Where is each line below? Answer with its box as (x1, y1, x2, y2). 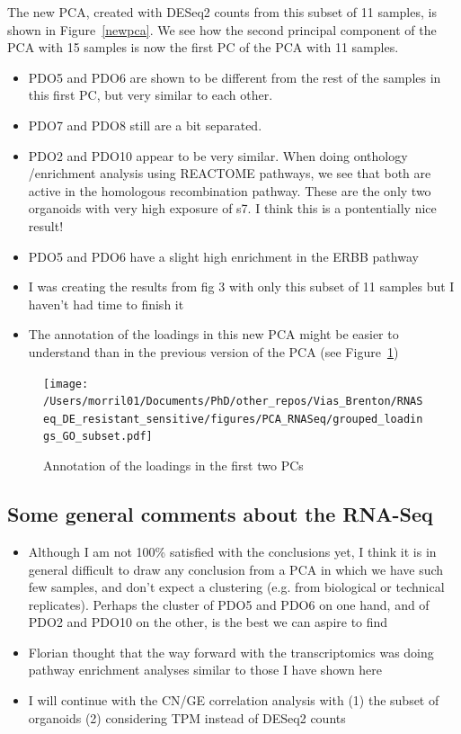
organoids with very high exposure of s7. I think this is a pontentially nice (28, 199, 437, 218)
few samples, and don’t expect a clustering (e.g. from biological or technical (28, 577, 445, 596)
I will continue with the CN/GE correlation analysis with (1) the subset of (28, 691, 439, 710)
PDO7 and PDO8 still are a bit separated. (28, 115, 262, 134)
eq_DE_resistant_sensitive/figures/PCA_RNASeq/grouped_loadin (43, 412, 423, 425)
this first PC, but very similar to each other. (28, 85, 273, 104)
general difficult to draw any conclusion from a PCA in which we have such (28, 559, 444, 578)
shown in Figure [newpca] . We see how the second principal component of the (7, 20, 437, 39)
